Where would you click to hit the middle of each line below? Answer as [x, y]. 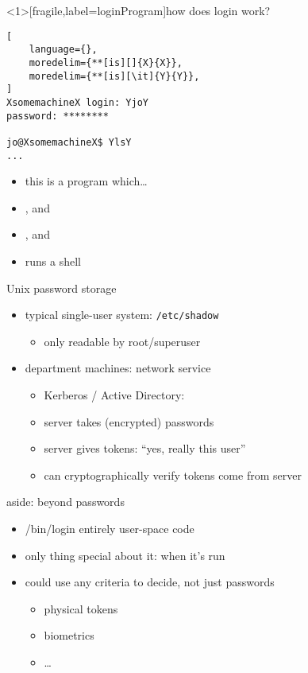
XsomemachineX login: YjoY [77, 102]
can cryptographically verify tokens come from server [173, 475]
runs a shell [53, 261]
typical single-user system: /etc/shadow [122, 315]
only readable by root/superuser [122, 341]
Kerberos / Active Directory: [114, 394]
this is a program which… [86, 181]
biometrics [69, 635]
